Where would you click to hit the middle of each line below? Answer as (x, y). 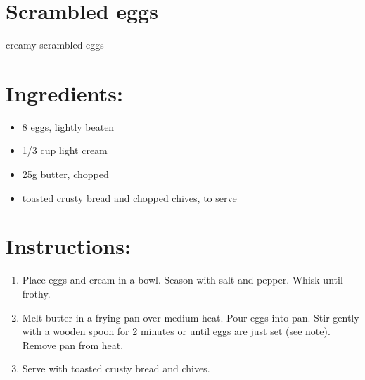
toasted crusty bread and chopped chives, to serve (129, 197)
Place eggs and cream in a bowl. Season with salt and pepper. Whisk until (182, 280)
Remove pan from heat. (73, 344)
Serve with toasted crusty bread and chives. (116, 368)
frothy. (36, 293)
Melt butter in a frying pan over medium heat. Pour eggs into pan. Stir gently (191, 317)
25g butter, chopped (65, 174)
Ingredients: (64, 93)
